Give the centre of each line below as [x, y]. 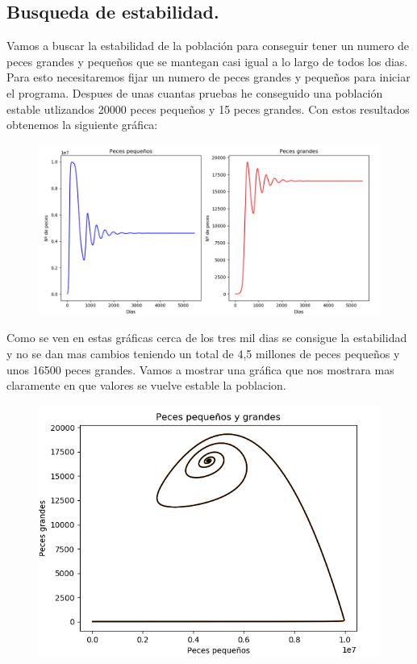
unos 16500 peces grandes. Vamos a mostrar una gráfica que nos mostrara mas [200, 369]
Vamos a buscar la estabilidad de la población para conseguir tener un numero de [208, 46]
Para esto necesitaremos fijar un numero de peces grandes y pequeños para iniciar [208, 77]
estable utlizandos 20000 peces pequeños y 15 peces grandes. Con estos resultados [208, 109]
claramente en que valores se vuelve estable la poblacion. [146, 385]
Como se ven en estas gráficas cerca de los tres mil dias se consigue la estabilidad [207, 338]
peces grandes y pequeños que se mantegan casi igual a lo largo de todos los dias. [207, 61]
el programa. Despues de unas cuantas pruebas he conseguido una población [195, 92]
